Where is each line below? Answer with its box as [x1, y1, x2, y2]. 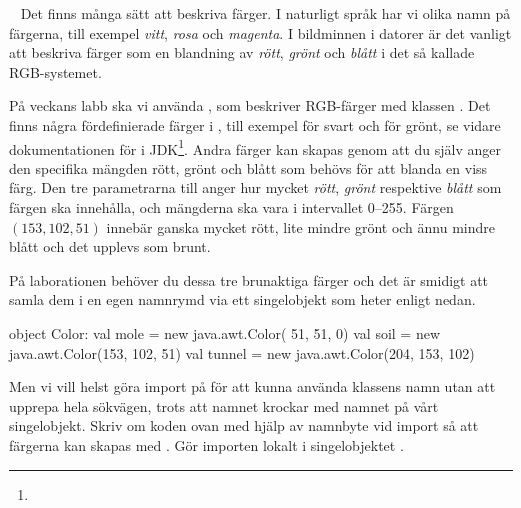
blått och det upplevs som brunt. [9, 236, 211, 257]
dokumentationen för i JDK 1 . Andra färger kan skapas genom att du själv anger [9, 135, 502, 159]
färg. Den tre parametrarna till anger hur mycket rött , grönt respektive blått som [9, 177, 502, 198]
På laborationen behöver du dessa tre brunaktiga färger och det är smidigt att [9, 269, 489, 290]
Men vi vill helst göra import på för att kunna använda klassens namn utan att [9, 376, 496, 397]
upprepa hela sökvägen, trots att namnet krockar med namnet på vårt [9, 395, 439, 416]
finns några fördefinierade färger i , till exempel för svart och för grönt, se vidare [9, 114, 501, 135]
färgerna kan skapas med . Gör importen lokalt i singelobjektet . [9, 434, 404, 455]
